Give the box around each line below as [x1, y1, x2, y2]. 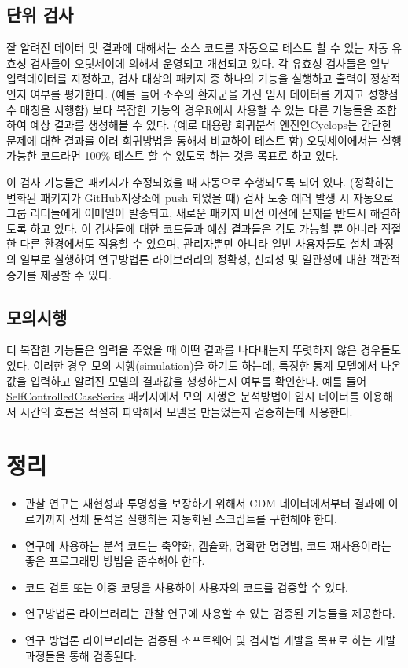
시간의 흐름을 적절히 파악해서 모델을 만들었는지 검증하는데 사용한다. [20, 403, 353, 419]
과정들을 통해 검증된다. [24, 647, 137, 663]
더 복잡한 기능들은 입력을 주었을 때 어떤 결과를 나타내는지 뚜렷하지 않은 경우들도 [6, 341, 402, 358]
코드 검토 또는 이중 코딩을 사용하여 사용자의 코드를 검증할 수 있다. [24, 578, 348, 595]
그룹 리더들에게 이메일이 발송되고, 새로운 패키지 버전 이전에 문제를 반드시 [6, 205, 367, 221]
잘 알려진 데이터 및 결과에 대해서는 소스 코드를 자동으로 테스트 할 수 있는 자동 [6, 39, 388, 56]
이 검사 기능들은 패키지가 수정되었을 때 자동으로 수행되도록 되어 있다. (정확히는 [6, 173, 395, 190]
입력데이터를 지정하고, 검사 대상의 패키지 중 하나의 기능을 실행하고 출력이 [6, 70, 367, 87]
